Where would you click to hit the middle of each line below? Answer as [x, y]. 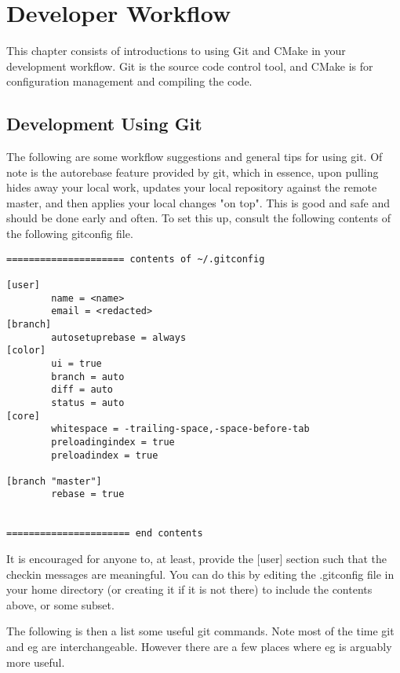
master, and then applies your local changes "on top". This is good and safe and [198, 202]
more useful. [36, 662]
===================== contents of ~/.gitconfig [136, 259]
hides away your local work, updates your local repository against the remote [192, 187]
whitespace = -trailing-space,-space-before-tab [180, 429]
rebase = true [88, 494]
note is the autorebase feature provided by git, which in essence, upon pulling [193, 172]
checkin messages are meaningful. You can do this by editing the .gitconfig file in [200, 574]
